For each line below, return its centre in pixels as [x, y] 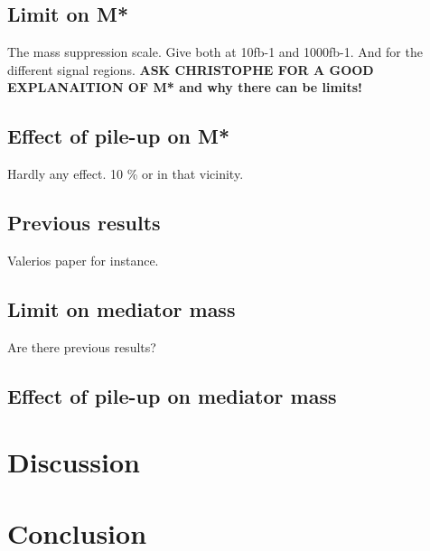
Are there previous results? [82, 346]
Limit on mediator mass [122, 308]
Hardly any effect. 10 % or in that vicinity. [126, 174]
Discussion [74, 462]
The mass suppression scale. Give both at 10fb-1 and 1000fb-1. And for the [215, 52]
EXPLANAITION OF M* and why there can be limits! [185, 87]
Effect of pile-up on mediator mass [172, 395]
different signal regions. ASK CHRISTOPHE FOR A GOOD [191, 69]
